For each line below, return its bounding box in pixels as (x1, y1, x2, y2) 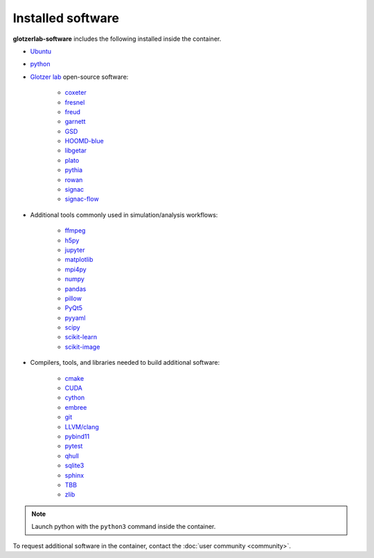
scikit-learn (64, 333, 97, 341)
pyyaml (64, 314, 86, 322)
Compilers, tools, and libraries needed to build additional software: (30, 359, 220, 367)
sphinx (64, 471, 84, 479)
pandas (64, 285, 87, 293)
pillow (64, 294, 82, 303)
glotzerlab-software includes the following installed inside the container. (12, 35, 222, 43)
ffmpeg (64, 226, 86, 235)
